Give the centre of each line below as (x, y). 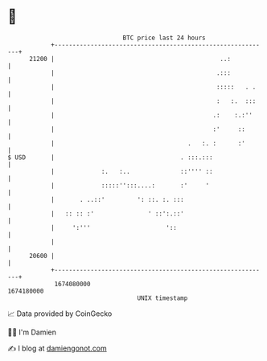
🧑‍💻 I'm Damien (32, 332)
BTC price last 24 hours (164, 38)
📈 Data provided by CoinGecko (60, 314)
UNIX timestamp (162, 298)
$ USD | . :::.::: (111, 157)
